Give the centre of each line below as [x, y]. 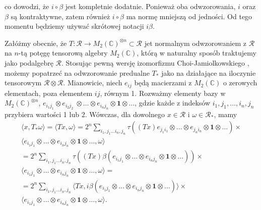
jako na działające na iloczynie [209, 72]
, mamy [225, 114]
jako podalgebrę [29, 62]
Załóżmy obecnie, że [36, 43]
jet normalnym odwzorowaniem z [195, 43]
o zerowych [240, 83]
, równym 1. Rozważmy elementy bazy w [163, 93]
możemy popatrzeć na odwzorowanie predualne [77, 72]
